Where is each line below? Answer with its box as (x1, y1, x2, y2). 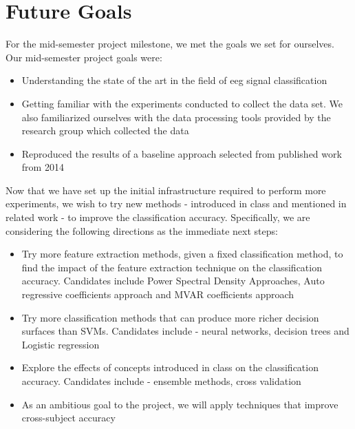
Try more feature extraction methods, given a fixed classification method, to (21, 247, 343, 261)
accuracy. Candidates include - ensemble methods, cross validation (21, 374, 301, 388)
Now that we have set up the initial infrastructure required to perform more (6, 182, 326, 197)
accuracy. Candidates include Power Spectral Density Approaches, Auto (21, 273, 325, 288)
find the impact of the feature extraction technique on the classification (21, 260, 322, 274)
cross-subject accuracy (21, 410, 116, 425)
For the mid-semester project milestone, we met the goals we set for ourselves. (6, 36, 334, 51)
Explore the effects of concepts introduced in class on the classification (21, 360, 319, 375)
